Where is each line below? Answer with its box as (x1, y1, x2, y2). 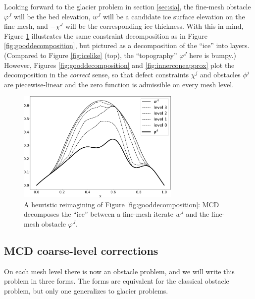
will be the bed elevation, (14, 11, 91, 21)
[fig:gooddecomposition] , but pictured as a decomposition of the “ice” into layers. (4, 40, 250, 51)
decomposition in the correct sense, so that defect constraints (4, 69, 189, 80)
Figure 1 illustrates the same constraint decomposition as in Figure (4, 30, 207, 41)
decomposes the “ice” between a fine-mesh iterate (24, 209, 173, 219)
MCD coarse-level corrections (4, 243, 158, 258)
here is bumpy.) (189, 50, 236, 60)
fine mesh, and (4, 21, 48, 31)
